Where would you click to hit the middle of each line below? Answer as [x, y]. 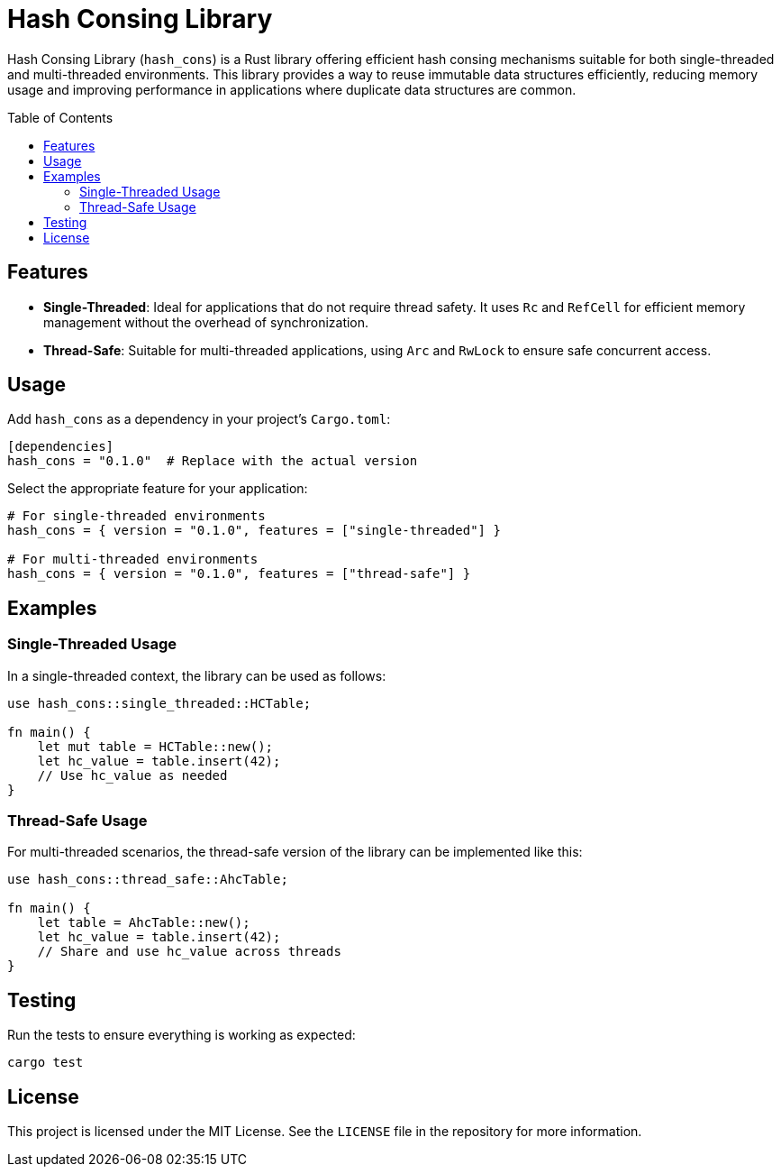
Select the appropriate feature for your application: [158, 489]
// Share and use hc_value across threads [189, 952]
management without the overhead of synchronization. [206, 322]
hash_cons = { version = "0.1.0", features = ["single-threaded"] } [254, 531]
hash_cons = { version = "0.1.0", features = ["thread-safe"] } [239, 574]
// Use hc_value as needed [132, 775]
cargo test [45, 1063]
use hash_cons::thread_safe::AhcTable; [148, 880]
